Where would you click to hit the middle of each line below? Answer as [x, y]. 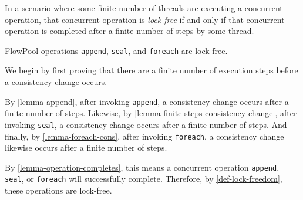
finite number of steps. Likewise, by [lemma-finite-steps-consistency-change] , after [151, 113]
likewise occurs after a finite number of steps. [86, 148]
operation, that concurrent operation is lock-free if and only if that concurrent [145, 19]
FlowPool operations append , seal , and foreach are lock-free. [116, 50]
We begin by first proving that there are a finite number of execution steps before [151, 70]
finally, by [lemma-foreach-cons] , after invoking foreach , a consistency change [144, 136]
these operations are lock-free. [58, 190]
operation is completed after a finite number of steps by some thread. [129, 31]
